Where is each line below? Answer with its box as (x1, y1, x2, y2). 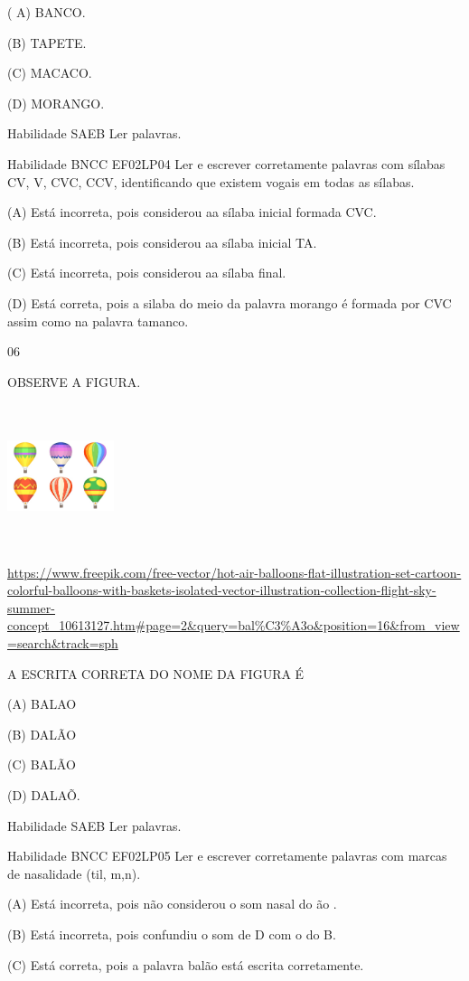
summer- (7, 598, 55, 617)
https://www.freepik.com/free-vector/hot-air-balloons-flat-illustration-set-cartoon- (7, 562, 462, 581)
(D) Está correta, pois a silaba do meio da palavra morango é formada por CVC (7, 293, 452, 312)
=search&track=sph (7, 634, 118, 653)
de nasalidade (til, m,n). (7, 863, 141, 882)
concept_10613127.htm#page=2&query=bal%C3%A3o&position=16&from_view (7, 616, 460, 635)
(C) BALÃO (7, 755, 76, 774)
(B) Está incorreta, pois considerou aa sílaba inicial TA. (7, 232, 317, 251)
